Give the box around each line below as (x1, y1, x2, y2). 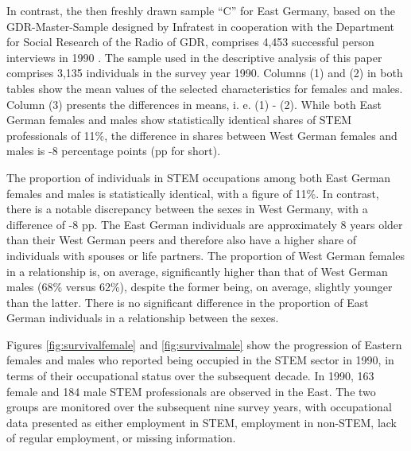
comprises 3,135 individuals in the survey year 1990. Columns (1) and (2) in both (6, 64, 403, 81)
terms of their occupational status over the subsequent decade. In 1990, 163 (6, 367, 374, 384)
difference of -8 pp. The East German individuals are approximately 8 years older (6, 216, 403, 232)
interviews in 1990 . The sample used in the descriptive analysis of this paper (6, 49, 382, 65)
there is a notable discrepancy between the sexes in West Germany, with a (6, 200, 368, 217)
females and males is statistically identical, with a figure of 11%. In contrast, (6, 185, 379, 201)
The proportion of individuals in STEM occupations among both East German (6, 169, 391, 185)
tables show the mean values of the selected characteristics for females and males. (6, 80, 403, 96)
